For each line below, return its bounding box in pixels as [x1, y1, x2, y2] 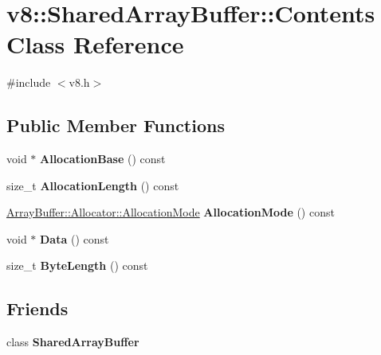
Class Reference [6, 28, 184, 60]
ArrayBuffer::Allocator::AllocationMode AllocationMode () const [6, 204, 335, 220]
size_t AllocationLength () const [6, 177, 179, 193]
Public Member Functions [6, 113, 225, 138]
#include [6, 74, 51, 91]
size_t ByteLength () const [6, 257, 148, 274]
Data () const [40, 230, 109, 247]
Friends [6, 296, 69, 321]
